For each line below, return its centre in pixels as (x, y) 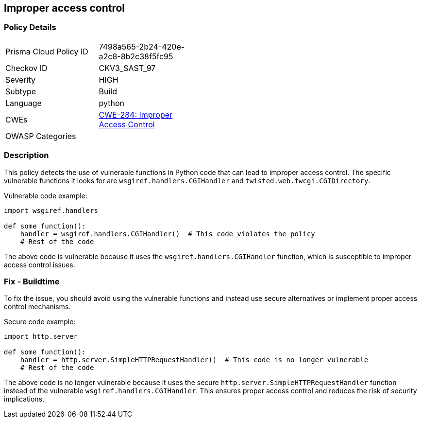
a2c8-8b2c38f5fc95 (136, 56)
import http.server (41, 337)
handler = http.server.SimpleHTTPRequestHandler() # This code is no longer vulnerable (194, 360)
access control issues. (40, 264)
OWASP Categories (41, 136)
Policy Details (30, 27)
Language (24, 103)
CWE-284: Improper (136, 114)
